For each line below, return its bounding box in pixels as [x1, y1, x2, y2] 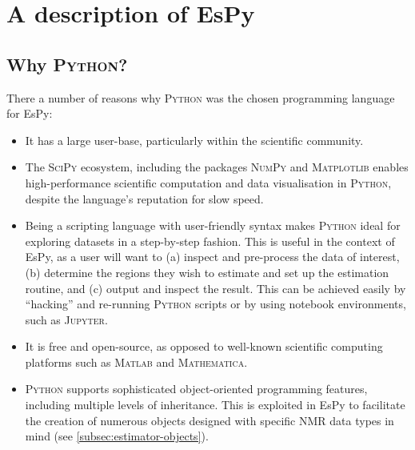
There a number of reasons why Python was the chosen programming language [6, 89, 395, 106]
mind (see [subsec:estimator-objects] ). [25, 428, 209, 444]
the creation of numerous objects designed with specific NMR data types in [25, 412, 394, 428]
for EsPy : [6, 105, 53, 122]
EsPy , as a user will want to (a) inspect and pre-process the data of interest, [25, 248, 400, 265]
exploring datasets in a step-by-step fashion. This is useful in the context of [25, 232, 395, 249]
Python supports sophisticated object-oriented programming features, [25, 380, 368, 397]
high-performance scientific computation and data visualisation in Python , [25, 174, 392, 191]
